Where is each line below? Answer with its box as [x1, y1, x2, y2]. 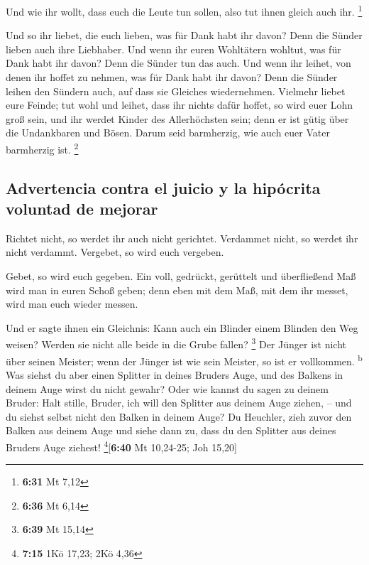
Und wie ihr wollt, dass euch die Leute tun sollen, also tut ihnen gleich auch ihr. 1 [6, 2, 363, 18]
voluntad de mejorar [6, 198, 158, 220]
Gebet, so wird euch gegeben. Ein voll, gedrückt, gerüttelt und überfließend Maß [6, 269, 356, 284]
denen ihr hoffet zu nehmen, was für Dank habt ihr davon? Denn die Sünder [6, 70, 338, 85]
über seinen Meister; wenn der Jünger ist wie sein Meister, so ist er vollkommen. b [6, 351, 363, 368]
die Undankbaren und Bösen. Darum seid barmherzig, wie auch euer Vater [6, 125, 330, 140]
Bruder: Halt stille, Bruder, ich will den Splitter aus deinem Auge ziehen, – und [6, 395, 352, 410]
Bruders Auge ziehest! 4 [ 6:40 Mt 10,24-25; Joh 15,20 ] [6, 437, 237, 454]
